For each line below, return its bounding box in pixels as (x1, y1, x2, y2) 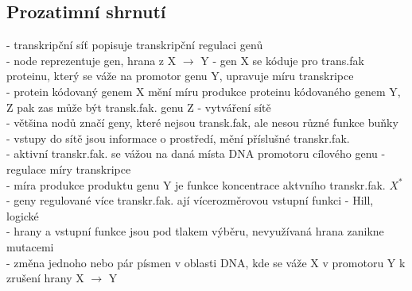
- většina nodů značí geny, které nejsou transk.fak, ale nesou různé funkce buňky (6, 114, 398, 131)
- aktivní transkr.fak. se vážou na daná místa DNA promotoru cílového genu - (6, 145, 386, 162)
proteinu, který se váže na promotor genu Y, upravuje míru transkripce (6, 67, 354, 84)
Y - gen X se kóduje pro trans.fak (200, 52, 364, 68)
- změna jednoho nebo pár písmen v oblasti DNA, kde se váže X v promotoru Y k (6, 254, 406, 270)
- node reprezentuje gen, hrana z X (6, 52, 177, 68)
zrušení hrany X (6, 270, 84, 286)
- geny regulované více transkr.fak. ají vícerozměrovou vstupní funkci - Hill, (6, 192, 374, 209)
